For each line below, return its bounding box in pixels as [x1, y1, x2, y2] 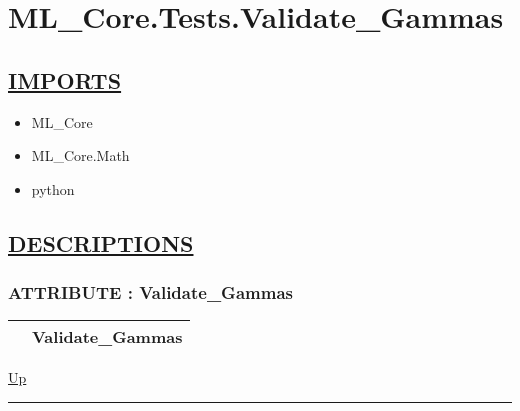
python [31, 178, 75, 199]
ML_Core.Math [31, 145, 130, 166]
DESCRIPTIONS [8, 227, 194, 258]
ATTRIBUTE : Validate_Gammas [8, 280, 293, 305]
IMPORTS [8, 64, 122, 95]
